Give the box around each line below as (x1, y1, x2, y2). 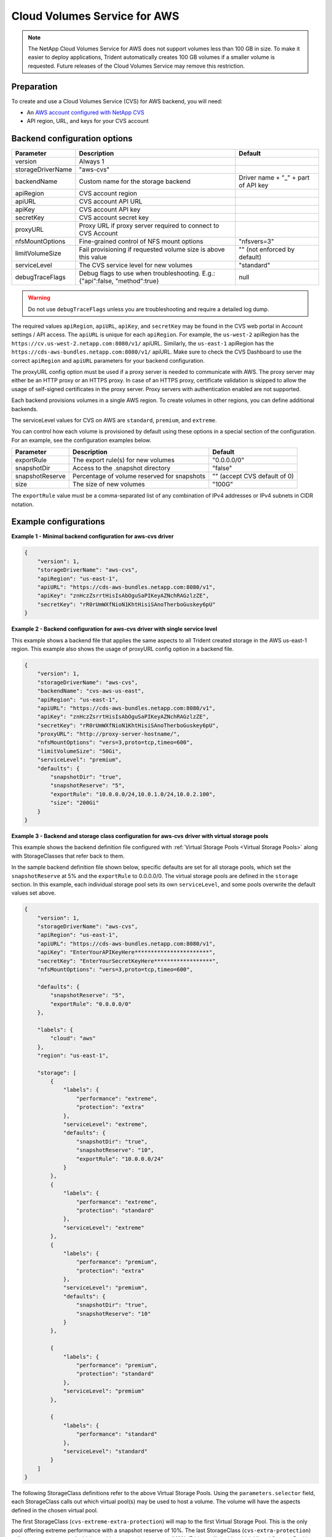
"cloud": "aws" (50, 1035, 97, 1042)
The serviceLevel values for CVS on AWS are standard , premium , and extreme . (11, 417, 218, 424)
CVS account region (79, 189, 138, 198)
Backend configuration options (11, 133, 133, 144)
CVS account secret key (79, 213, 149, 222)
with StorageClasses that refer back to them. (11, 852, 125, 859)
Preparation (11, 81, 58, 92)
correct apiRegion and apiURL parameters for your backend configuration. (11, 357, 205, 364)
